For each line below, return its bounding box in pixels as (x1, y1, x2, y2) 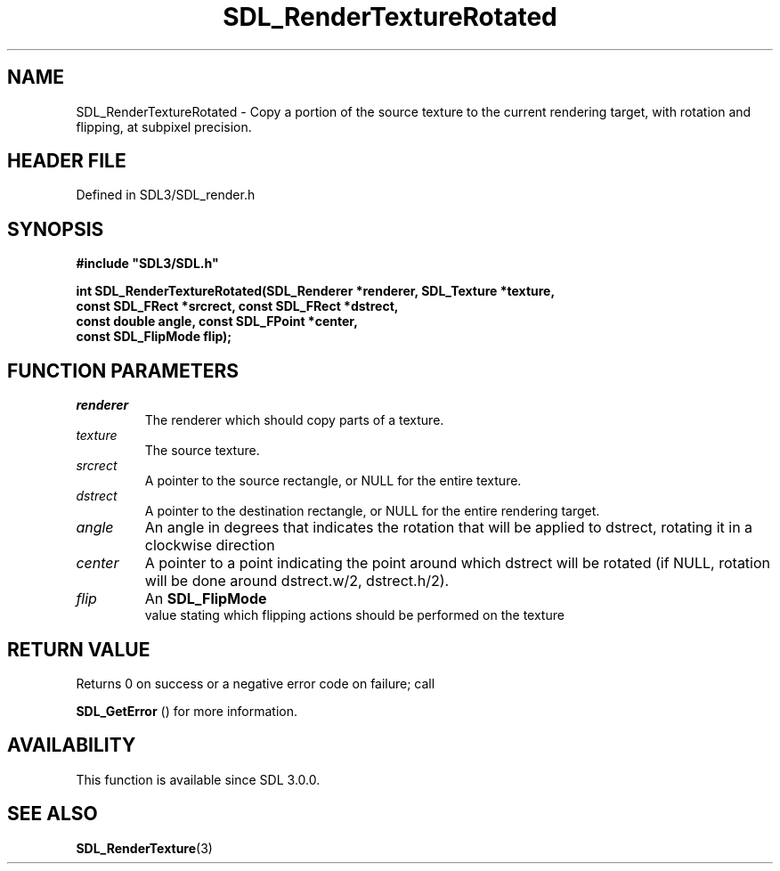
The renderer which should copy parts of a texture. (144, 412, 444, 428)
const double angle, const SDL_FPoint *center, (76, 313, 358, 330)
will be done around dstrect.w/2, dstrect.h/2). (144, 572, 450, 590)
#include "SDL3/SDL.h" (76, 256, 219, 272)
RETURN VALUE (7, 638, 150, 661)
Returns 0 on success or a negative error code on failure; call (76, 675, 435, 691)
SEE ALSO (7, 802, 98, 826)
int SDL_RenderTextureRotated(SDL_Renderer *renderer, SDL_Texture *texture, (76, 283, 556, 299)
